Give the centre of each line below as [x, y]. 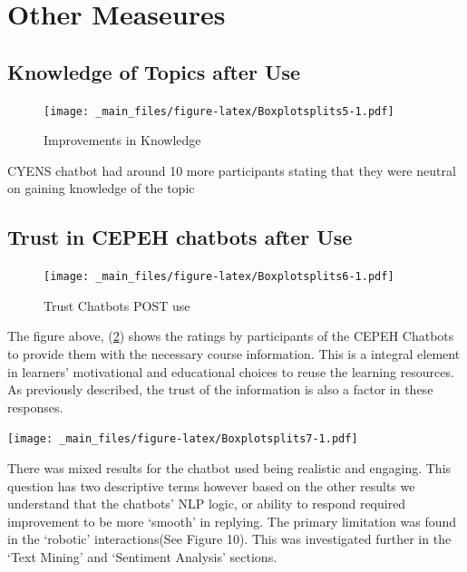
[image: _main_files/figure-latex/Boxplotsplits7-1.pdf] [183, 439]
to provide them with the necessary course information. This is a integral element [234, 354]
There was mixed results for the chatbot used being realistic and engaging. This [229, 468]
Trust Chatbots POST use [117, 305]
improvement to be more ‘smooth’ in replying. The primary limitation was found [232, 521]
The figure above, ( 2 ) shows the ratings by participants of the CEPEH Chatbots [231, 336]
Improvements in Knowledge [122, 140]
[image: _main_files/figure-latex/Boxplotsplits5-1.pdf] [219, 111]
